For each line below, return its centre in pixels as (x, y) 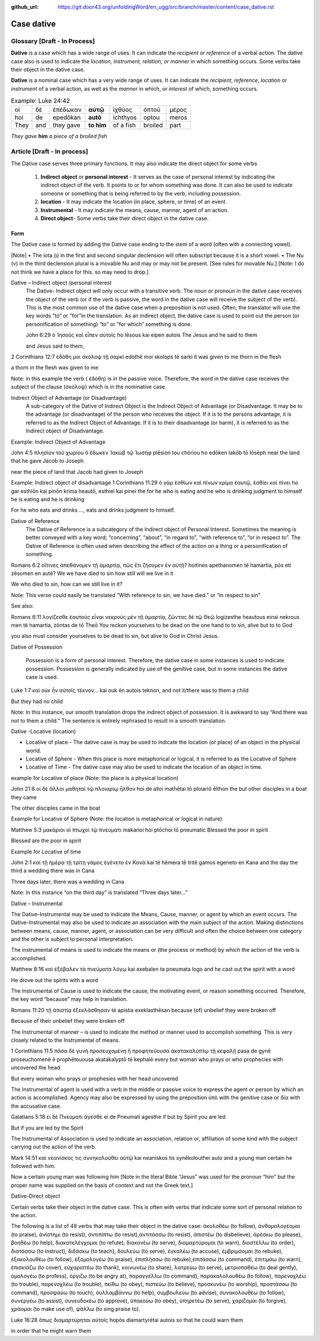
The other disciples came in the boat (56, 808)
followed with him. (33, 1166)
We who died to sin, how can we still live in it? (67, 584)
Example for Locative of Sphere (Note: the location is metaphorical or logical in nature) (116, 819)
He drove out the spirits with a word (55, 980)
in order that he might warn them (51, 1331)
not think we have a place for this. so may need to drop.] (80, 272)
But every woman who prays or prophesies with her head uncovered (95, 1079)
